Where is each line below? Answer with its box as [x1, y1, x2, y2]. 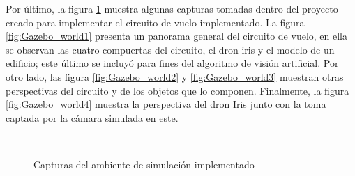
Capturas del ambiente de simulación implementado [33, 157, 255, 171]
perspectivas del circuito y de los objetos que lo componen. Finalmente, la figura [6, 83, 349, 97]
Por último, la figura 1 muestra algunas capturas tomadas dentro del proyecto [6, 1, 338, 15]
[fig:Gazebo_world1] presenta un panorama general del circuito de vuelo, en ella [6, 29, 347, 43]
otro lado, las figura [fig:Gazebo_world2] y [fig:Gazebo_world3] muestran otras [6, 69, 344, 83]
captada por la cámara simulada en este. [6, 110, 179, 125]
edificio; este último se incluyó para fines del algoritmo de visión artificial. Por [6, 56, 339, 70]
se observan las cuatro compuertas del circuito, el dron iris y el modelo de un [6, 42, 335, 56]
